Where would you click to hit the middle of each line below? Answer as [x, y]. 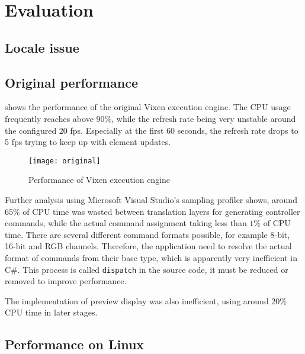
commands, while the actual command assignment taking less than [126, 223]
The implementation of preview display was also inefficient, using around [137, 300]
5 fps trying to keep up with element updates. [88, 142]
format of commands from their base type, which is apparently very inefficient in [151, 257]
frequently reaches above [49, 118]
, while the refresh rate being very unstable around [204, 118]
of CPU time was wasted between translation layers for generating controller [161, 211]
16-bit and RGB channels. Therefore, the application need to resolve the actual [148, 246]
